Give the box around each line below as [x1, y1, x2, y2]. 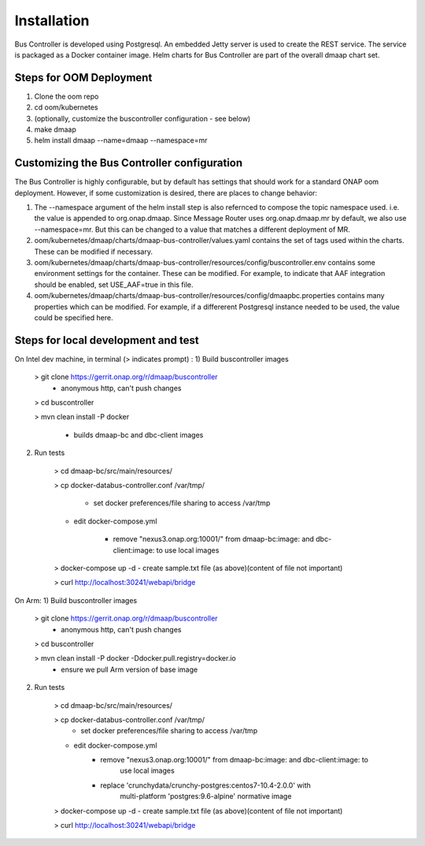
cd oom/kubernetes [34, 102, 98, 112]
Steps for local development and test [14, 334, 200, 347]
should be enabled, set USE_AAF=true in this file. [34, 280, 194, 289]
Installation [14, 12, 90, 29]
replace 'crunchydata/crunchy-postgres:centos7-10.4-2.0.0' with [100, 781, 311, 790]
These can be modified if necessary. [34, 247, 153, 256]
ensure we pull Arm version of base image [61, 665, 198, 674]
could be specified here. [34, 313, 113, 322]
